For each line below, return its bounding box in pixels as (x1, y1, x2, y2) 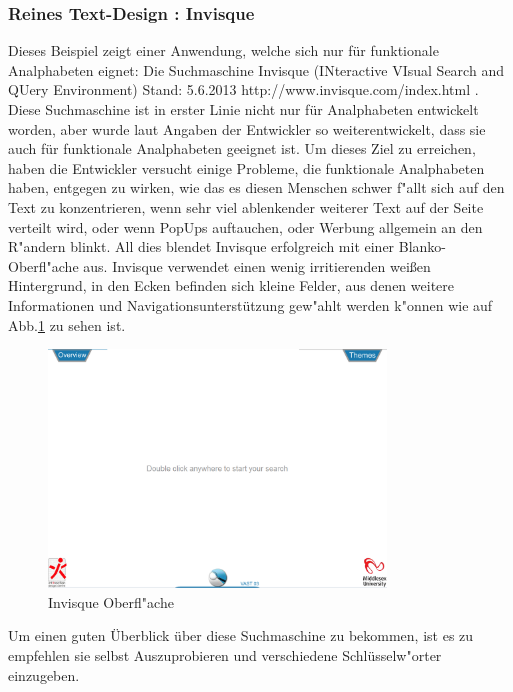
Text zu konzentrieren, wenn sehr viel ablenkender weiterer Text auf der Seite (8, 196, 484, 217)
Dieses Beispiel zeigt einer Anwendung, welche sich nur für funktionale (8, 40, 439, 61)
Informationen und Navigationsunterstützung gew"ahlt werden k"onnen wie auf (8, 294, 493, 315)
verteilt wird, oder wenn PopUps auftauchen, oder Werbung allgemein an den (8, 216, 483, 237)
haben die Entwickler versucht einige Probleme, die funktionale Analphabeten (8, 157, 485, 178)
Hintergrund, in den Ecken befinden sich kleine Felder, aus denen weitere (8, 275, 454, 296)
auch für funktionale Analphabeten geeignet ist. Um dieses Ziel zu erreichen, (8, 138, 476, 159)
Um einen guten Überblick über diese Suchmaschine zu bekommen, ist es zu (8, 625, 474, 646)
